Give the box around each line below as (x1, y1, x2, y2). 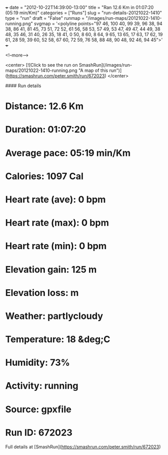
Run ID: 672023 (5, 426, 73, 438)
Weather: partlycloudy (5, 310, 103, 322)
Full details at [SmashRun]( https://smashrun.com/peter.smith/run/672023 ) (5, 443, 161, 450)
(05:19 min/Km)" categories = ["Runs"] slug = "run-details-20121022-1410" (5, 10, 162, 16)
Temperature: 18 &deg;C (5, 334, 110, 345)
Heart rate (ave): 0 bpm (5, 194, 106, 205)
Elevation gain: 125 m (5, 263, 97, 275)
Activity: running (5, 380, 79, 392)
